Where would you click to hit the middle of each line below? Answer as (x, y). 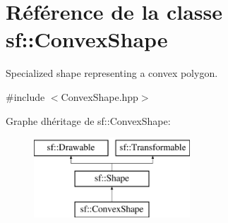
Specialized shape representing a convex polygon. (112, 73)
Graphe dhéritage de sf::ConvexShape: (88, 120)
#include (25, 96)
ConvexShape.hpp (100, 96)
